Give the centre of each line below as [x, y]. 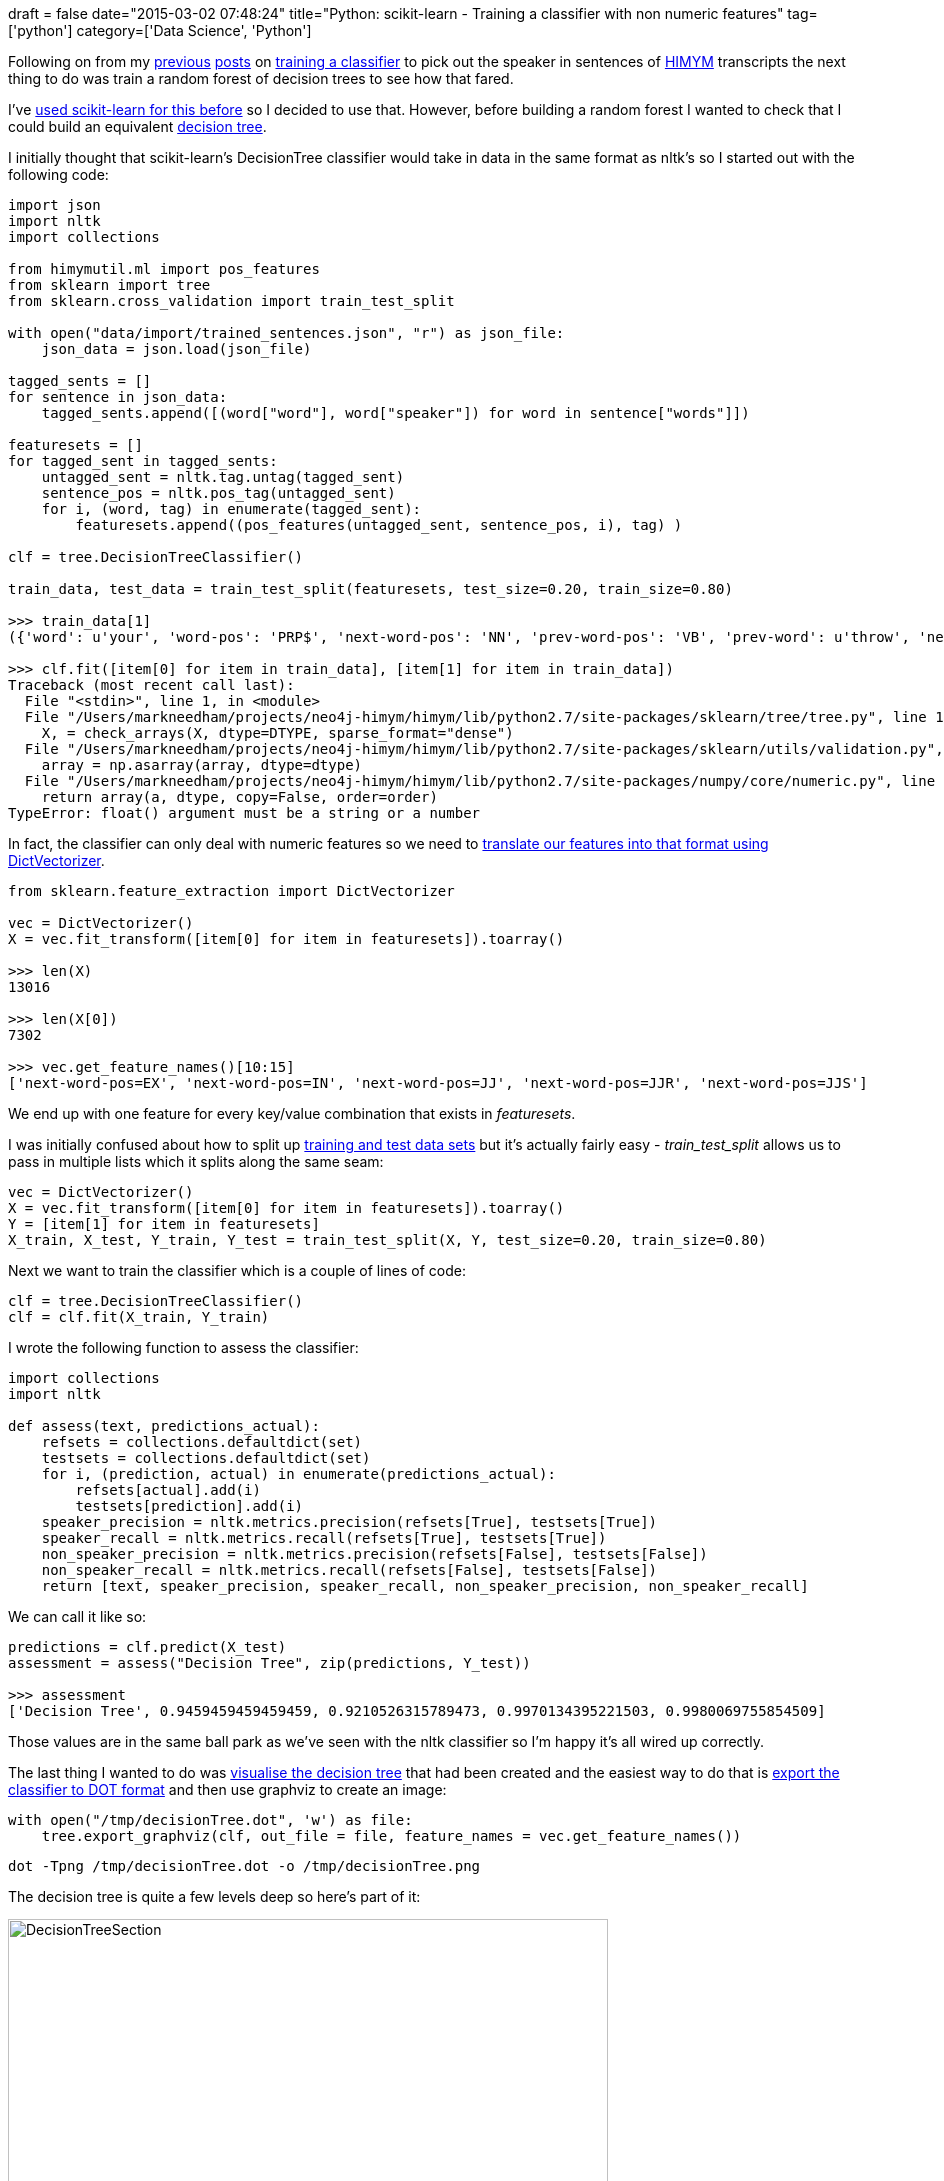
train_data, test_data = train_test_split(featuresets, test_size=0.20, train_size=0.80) [370, 589]
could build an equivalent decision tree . [137, 126]
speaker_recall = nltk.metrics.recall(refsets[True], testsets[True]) [324, 1538]
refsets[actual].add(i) [168, 1490]
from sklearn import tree [109, 285]
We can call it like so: [77, 1616]
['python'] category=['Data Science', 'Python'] [160, 30]
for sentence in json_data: [118, 397]
